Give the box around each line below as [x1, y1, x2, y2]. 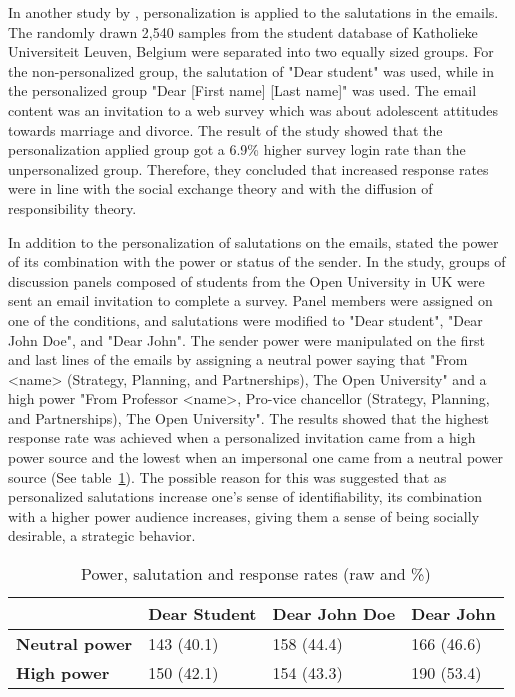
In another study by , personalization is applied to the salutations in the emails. [8, 2, 499, 22]
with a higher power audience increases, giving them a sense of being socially [8, 505, 480, 526]
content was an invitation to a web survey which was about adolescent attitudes [8, 99, 498, 120]
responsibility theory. [8, 197, 137, 218]
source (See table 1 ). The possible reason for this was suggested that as [8, 466, 447, 487]
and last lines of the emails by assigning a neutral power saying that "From [8, 349, 468, 370]
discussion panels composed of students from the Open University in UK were [8, 270, 485, 291]
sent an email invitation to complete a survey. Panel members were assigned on [8, 290, 493, 311]
